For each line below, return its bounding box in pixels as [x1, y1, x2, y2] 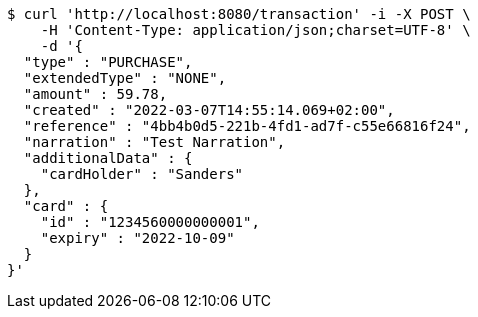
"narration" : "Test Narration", [23, 134, 286, 150]
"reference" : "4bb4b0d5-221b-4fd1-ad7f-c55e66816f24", [23, 118, 471, 134]
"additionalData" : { [23, 150, 193, 166]
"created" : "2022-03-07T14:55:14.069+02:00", [23, 102, 395, 118]
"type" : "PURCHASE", [23, 54, 193, 70]
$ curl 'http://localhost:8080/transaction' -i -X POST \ [7, 6, 471, 22]
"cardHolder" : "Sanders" [40, 166, 244, 182]
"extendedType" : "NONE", [23, 70, 227, 86]
